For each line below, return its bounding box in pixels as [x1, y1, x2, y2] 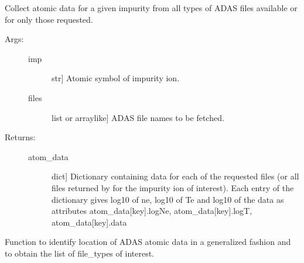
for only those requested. [5, 13, 93, 25]
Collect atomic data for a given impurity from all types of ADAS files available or [5, 2, 298, 13]
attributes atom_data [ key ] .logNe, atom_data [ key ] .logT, [52, 205, 252, 217]
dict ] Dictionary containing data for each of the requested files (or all [52, 170, 299, 182]
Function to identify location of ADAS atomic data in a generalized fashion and [5, 236, 291, 248]
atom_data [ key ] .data [52, 216, 127, 228]
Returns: [5, 131, 36, 143]
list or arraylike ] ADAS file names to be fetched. [52, 111, 224, 123]
